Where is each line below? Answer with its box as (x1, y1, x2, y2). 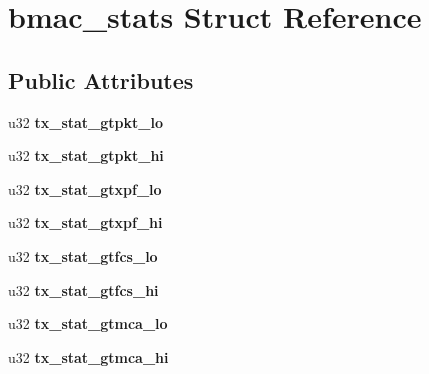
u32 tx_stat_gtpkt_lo (8, 111, 163, 132)
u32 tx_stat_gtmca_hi (8, 346, 169, 367)
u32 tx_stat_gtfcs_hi (8, 279, 159, 300)
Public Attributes (8, 64, 194, 95)
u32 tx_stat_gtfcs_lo (8, 245, 158, 266)
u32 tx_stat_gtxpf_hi (8, 212, 163, 233)
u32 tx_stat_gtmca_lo (8, 313, 168, 334)
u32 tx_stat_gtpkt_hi (8, 145, 164, 166)
